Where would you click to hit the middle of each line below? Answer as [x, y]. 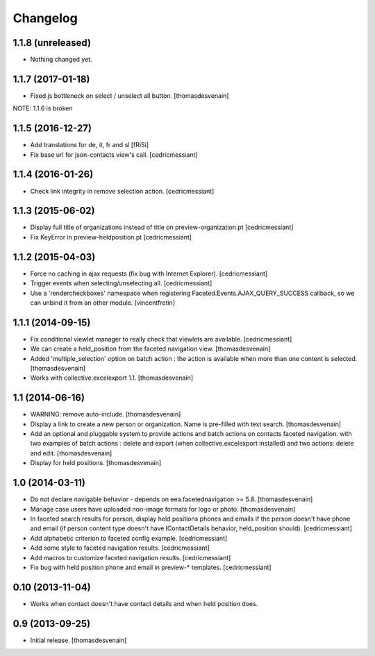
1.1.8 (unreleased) [52, 43]
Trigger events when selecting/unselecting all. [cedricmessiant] [121, 283]
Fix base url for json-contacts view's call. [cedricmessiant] [114, 154]
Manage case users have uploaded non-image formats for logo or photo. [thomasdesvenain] [163, 509]
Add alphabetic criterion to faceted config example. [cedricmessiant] [129, 538]
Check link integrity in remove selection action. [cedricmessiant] [122, 191]
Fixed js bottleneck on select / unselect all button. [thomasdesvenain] [130, 95]
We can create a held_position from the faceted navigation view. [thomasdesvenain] [150, 349]
